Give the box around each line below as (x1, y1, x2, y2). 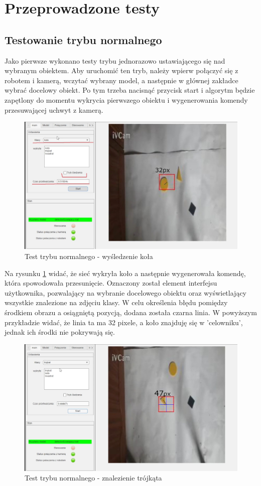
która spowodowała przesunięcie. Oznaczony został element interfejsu (5, 278, 217, 288)
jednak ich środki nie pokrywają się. (5, 327, 115, 337)
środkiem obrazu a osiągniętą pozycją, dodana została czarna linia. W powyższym (5, 307, 257, 317)
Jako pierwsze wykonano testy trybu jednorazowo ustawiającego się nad (5, 55, 225, 66)
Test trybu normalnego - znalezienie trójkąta (25, 472, 162, 483)
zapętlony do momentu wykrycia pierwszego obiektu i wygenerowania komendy (5, 94, 248, 105)
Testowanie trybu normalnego (5, 32, 162, 47)
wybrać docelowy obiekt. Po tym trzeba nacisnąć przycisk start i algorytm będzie (5, 85, 255, 95)
